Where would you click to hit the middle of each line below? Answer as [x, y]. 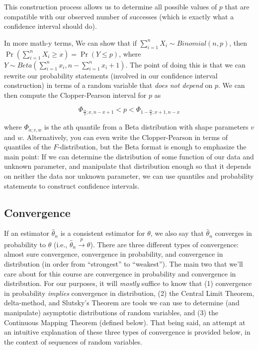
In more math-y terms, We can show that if [70, 42]
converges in [233, 233]
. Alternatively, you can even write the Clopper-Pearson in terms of [125, 137]
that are [237, 6]
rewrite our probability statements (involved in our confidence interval [111, 75]
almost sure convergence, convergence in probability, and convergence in [114, 254]
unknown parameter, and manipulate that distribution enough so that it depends [128, 166]
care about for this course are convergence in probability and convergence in [120, 273]
